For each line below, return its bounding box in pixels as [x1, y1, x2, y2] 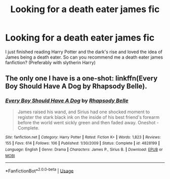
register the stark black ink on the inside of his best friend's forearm [17, 114, 160, 120]
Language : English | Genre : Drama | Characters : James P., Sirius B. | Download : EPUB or [5, 147, 163, 152]
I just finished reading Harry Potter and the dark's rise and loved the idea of [5, 49, 163, 55]
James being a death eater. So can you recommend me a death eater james [5, 54, 163, 60]
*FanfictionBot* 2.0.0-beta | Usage [5, 167, 74, 174]
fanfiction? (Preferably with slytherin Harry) [5, 59, 96, 65]
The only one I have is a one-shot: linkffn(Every [5, 74, 158, 83]
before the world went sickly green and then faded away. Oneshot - [17, 119, 159, 125]
